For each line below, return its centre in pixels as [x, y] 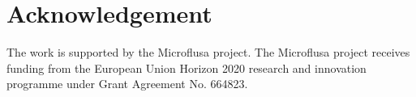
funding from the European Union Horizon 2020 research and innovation [187, 67]
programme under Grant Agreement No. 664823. [127, 84]
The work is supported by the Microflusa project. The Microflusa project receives [208, 52]
